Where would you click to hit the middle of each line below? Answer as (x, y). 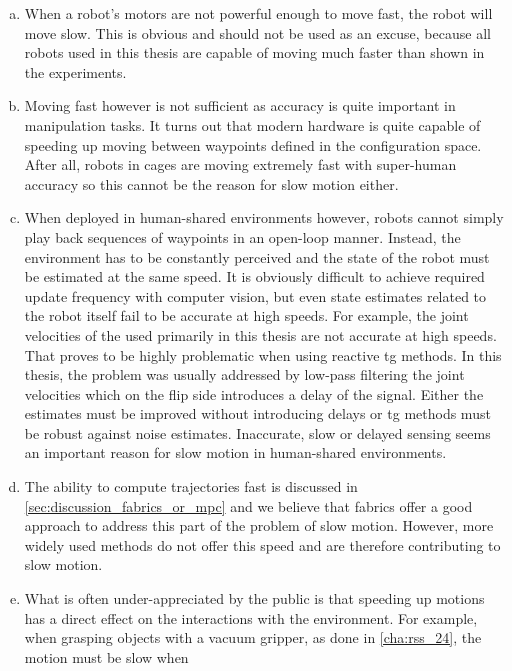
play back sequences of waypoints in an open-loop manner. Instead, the (242, 236)
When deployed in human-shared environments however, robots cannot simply (264, 217)
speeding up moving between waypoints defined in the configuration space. (253, 144)
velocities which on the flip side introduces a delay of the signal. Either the (254, 393)
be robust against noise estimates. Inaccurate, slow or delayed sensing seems (257, 432)
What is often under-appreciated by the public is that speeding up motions (254, 598)
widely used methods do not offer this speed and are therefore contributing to (262, 544)
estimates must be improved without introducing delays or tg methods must (257, 413)
